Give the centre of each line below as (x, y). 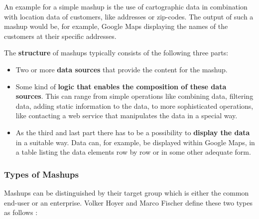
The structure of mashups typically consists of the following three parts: (116, 53)
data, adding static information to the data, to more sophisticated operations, (134, 106)
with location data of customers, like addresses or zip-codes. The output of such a (129, 16)
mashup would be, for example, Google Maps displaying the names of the (116, 26)
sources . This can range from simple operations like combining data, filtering (134, 96)
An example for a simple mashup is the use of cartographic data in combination (126, 6)
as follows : (21, 212)
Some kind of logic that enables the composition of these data (121, 86)
